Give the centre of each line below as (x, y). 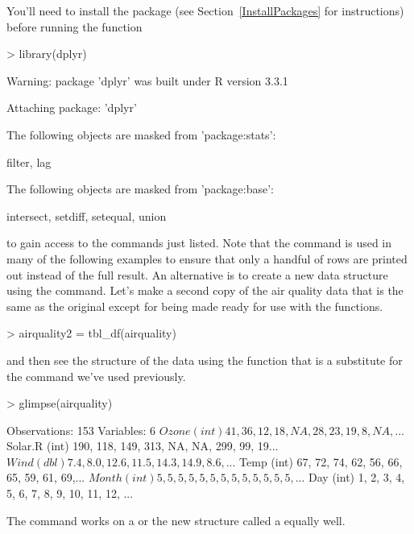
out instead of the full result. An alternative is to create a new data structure (197, 274)
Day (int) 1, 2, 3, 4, (357, 477)
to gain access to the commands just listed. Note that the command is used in (199, 243)
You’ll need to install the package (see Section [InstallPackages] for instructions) (205, 10)
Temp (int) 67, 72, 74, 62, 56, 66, (321, 461)
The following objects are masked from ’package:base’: (141, 189)
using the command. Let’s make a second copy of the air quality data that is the (205, 290)
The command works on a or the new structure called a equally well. (176, 520)
